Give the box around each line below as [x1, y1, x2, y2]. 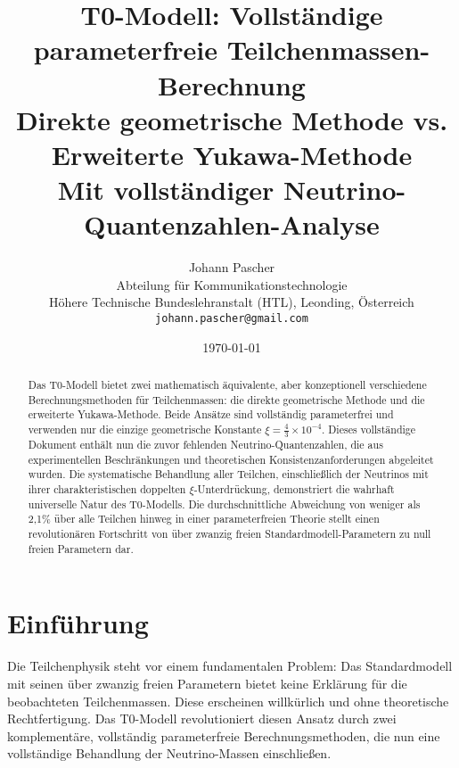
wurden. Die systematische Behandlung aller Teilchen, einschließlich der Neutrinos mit [28, 467, 429, 482]
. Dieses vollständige [322, 422, 416, 437]
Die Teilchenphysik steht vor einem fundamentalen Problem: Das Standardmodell [7, 657, 453, 675]
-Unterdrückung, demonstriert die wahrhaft [193, 482, 395, 497]
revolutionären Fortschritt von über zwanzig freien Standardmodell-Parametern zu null [28, 526, 431, 541]
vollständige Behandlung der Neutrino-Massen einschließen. [7, 744, 332, 763]
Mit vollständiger [57, 171, 275, 208]
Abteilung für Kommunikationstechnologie [116, 275, 348, 293]
